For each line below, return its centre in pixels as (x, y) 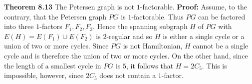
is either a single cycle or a (204, 36)
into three (19, 26)
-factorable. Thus (157, 16)
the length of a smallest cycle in (53, 65)
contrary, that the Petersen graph (55, 16)
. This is (214, 65)
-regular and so (129, 36)
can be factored (222, 16)
